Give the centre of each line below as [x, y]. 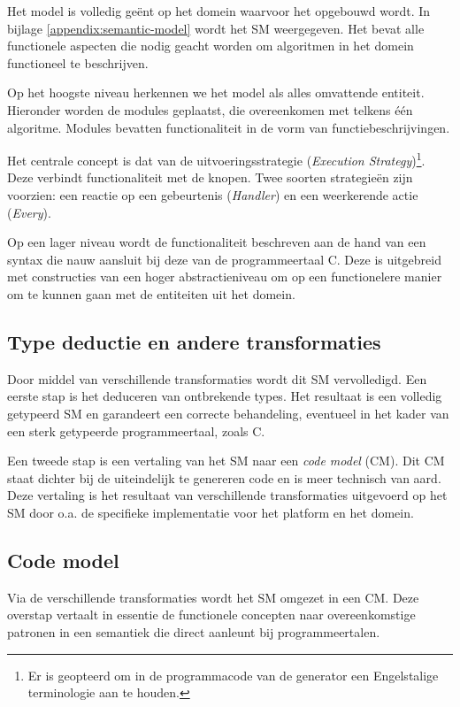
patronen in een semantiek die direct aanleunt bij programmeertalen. [194, 631]
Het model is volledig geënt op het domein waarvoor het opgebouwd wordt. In [219, 11]
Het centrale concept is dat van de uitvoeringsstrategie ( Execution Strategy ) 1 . [216, 159]
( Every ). [29, 212]
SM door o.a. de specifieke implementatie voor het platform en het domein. [211, 512]
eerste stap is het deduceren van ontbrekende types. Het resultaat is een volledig [225, 396]
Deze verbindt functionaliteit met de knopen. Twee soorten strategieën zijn [210, 177]
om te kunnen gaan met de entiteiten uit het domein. [151, 293]
